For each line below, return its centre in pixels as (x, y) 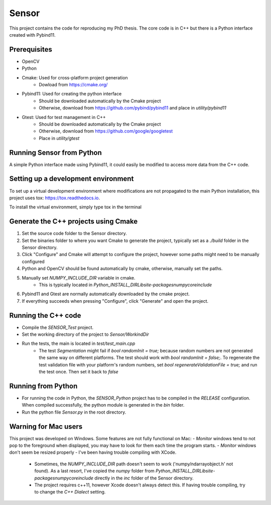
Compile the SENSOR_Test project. (58, 327)
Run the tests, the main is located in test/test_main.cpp (79, 343)
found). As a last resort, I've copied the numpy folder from (95, 471)
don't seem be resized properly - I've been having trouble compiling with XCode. (93, 452)
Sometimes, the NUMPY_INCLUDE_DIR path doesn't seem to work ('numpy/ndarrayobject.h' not (134, 464)
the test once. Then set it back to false (79, 372)
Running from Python (43, 386)
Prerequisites (31, 49)
